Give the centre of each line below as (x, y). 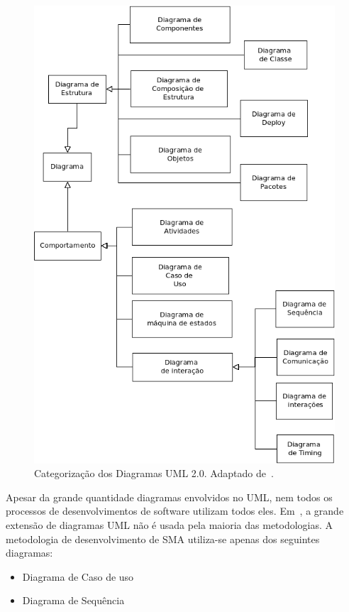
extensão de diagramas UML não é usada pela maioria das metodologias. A (170, 524)
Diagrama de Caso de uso (78, 576)
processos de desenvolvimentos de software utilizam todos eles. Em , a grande (175, 511)
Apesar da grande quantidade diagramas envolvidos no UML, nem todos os (169, 497)
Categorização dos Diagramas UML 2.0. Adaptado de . (154, 473)
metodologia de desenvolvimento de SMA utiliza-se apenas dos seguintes (163, 539)
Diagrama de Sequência (73, 600)
